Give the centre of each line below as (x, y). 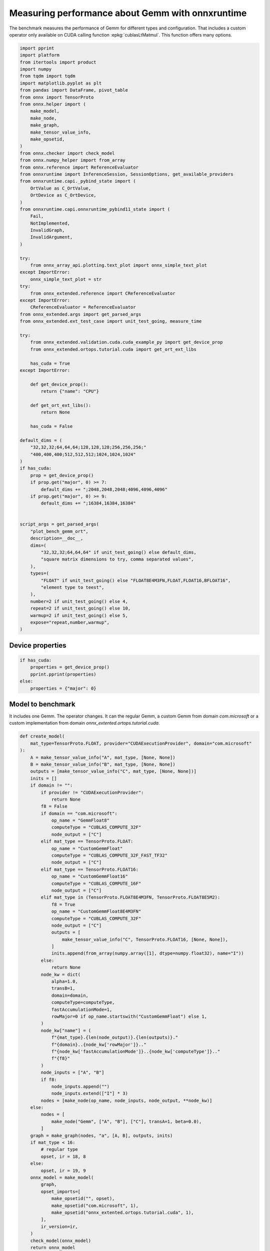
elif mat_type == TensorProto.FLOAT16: (89, 869)
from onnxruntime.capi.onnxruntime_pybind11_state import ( (95, 209)
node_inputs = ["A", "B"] (72, 1073)
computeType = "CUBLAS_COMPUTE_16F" (96, 883)
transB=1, (63, 989)
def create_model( (42, 736)
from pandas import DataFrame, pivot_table (74, 90)
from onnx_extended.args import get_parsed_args (80, 314)
